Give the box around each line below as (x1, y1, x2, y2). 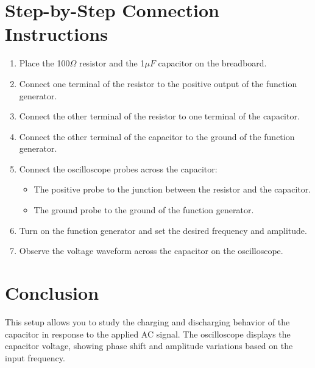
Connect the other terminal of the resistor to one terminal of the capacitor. (19, 110, 300, 122)
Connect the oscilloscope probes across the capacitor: (19, 162, 218, 175)
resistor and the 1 (79, 57, 145, 69)
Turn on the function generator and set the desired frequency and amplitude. (19, 224, 307, 236)
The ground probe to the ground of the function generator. (34, 203, 254, 216)
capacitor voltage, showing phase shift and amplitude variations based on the (5, 339, 293, 352)
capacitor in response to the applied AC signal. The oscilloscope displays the (5, 327, 291, 340)
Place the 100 (19, 57, 70, 69)
